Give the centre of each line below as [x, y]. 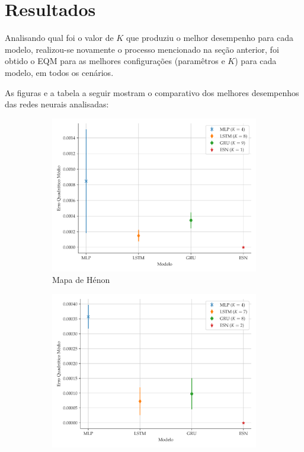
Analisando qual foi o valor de [59, 38]
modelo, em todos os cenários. [59, 72]
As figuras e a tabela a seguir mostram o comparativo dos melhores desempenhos [152, 92]
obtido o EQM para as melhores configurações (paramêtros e [115, 61]
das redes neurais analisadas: [57, 104]
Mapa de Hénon [81, 280]
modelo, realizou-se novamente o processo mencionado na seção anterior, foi [142, 49]
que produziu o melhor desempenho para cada [210, 38]
